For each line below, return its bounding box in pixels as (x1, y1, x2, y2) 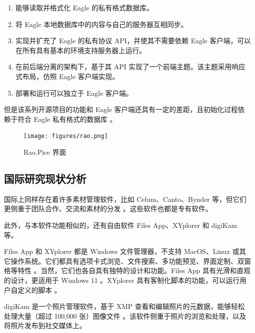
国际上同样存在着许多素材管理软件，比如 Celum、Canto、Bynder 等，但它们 (4, 194, 247, 204)
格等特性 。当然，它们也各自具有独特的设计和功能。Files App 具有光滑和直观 (4, 265, 251, 276)
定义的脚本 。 (17, 284, 61, 295)
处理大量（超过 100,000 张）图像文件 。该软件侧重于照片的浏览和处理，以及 (4, 310, 246, 321)
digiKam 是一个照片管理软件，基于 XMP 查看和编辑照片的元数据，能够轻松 (4, 301, 245, 311)
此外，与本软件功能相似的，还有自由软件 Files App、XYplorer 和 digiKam (4, 220, 237, 230)
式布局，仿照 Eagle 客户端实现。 (15, 71, 119, 81)
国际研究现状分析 (4, 170, 86, 186)
